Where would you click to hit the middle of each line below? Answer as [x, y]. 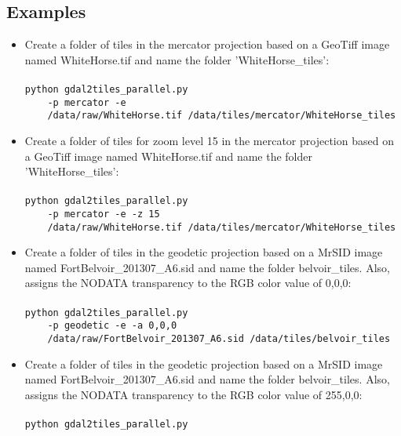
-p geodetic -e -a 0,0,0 [112, 326]
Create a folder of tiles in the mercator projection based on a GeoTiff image [207, 44]
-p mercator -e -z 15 [104, 214]
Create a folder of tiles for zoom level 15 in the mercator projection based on [209, 140]
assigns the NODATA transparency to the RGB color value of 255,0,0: [193, 394]
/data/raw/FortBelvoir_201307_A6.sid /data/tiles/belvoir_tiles [219, 338]
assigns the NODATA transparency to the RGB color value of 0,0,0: [188, 283]
